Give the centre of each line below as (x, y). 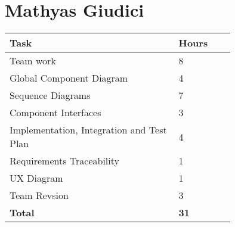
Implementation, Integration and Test (88, 130)
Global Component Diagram (69, 78)
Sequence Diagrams (50, 95)
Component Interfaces (55, 113)
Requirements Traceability (64, 161)
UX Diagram (36, 178)
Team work (33, 61)
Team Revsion (39, 195)
